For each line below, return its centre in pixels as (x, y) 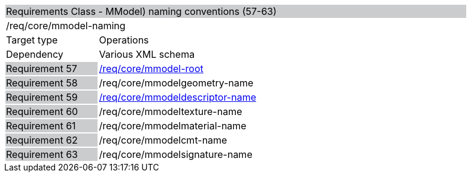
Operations (124, 40)
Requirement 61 (41, 126)
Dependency (35, 54)
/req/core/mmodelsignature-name (176, 154)
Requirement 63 (42, 154)
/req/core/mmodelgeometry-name (176, 83)
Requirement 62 (42, 140)
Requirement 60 (42, 111)
